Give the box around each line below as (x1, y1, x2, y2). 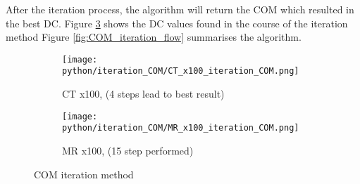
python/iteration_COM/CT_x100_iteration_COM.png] (62, 66, 299, 77)
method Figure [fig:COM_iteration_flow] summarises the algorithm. (6, 29, 302, 44)
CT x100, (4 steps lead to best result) (62, 86, 225, 101)
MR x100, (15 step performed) (62, 143, 194, 157)
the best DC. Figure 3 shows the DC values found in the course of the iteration (6, 15, 348, 30)
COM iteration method (34, 166, 134, 181)
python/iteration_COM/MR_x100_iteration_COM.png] (62, 123, 299, 133)
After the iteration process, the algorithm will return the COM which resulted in (6, 2, 354, 16)
